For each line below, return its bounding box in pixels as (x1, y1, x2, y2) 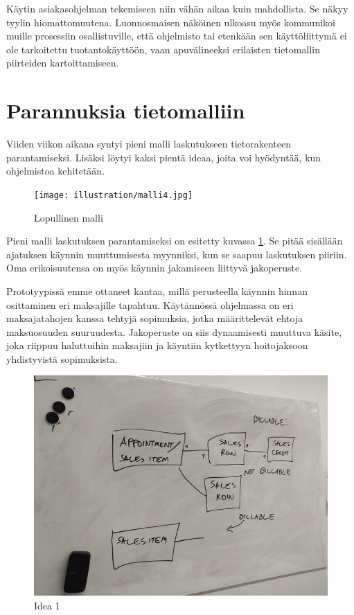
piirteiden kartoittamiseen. (6, 55, 119, 70)
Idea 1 (34, 598, 60, 613)
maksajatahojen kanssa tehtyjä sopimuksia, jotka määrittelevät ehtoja (6, 311, 303, 326)
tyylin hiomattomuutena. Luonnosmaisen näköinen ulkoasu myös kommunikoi (6, 15, 335, 29)
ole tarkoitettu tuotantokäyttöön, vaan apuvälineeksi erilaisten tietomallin (6, 42, 320, 56)
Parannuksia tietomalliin (6, 96, 245, 125)
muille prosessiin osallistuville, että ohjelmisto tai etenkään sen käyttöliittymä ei (6, 28, 347, 43)
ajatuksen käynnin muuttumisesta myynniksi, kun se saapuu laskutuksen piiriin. (6, 247, 347, 261)
